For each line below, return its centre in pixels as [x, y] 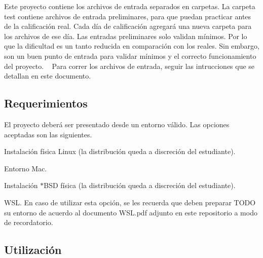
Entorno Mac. [26, 168]
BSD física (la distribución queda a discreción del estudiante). [140, 185]
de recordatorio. [29, 222]
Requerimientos [46, 103]
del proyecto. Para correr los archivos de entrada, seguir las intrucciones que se [129, 66]
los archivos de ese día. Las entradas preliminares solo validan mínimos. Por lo [126, 36]
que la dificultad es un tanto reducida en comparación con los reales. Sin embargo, [132, 46]
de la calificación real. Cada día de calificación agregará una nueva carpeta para [128, 26]
